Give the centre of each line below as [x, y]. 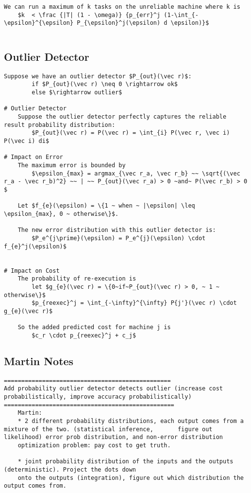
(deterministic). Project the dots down [70, 469]
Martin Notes [39, 361]
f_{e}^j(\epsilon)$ [35, 246]
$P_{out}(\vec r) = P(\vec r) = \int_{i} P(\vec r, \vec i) [131, 133]
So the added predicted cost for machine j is [94, 327]
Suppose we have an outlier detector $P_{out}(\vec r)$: [98, 76]
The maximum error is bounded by [72, 166]
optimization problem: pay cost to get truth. [94, 445]
